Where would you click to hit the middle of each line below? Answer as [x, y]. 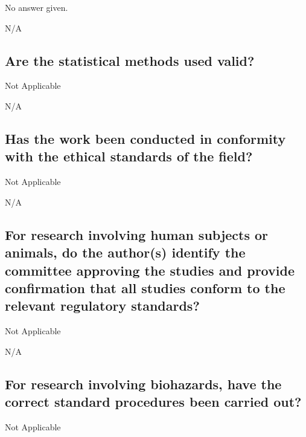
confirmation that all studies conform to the [145, 287]
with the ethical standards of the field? [129, 156]
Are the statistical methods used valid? [130, 60]
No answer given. [37, 7]
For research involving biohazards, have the [143, 384]
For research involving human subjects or [137, 234]
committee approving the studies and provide [150, 270]
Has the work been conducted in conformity [145, 138]
